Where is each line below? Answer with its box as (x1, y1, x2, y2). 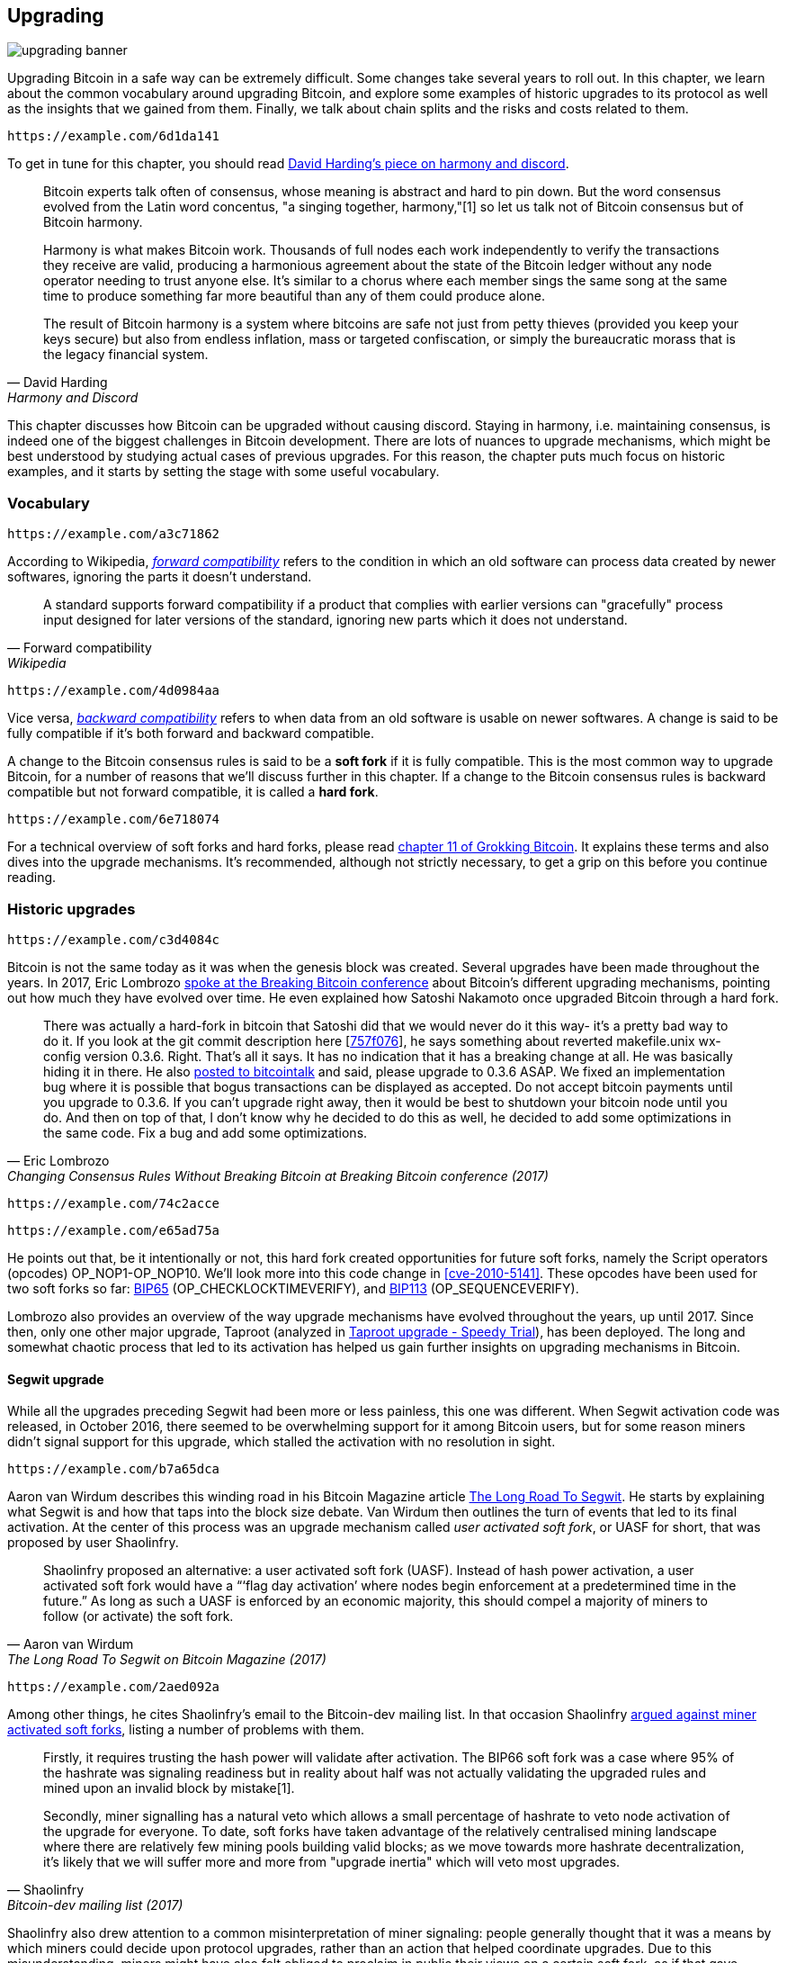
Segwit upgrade (7, 1371, 104, 1387)
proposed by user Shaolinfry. (7, 1535, 179, 1551)
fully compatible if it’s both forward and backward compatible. (7, 725, 375, 742)
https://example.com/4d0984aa (7, 683, 220, 698)
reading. (7, 869, 57, 886)
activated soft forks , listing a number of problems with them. (7, 1722, 365, 1738)
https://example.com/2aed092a (7, 1679, 220, 1695)
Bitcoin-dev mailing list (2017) (7, 1897, 183, 1913)
